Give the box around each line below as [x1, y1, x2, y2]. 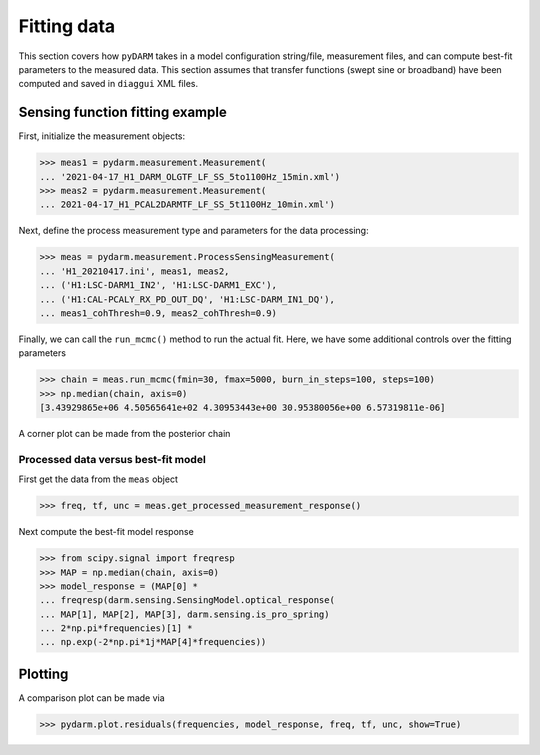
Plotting [18, 665, 69, 682]
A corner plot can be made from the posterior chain [18, 428, 231, 440]
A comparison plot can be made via [18, 691, 165, 704]
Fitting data [18, 15, 116, 37]
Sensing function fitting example [18, 104, 227, 121]
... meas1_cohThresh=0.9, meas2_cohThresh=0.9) [39, 307, 277, 319]
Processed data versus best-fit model [18, 452, 207, 466]
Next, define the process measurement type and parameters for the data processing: [18, 225, 369, 237]
